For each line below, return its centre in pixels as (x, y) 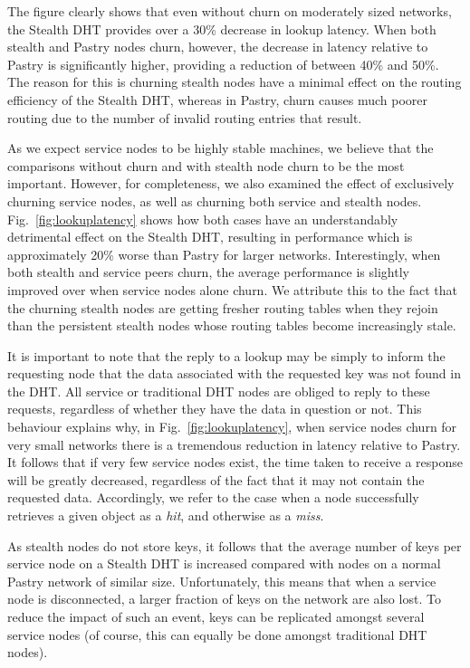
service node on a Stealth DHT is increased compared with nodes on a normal (224, 563)
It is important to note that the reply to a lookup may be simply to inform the (226, 355)
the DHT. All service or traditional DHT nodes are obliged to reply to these (219, 391)
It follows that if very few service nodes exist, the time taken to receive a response (235, 462)
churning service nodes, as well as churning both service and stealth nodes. (215, 200)
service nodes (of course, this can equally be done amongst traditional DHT (217, 634)
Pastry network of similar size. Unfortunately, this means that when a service (222, 581)
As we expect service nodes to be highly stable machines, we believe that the (221, 148)
